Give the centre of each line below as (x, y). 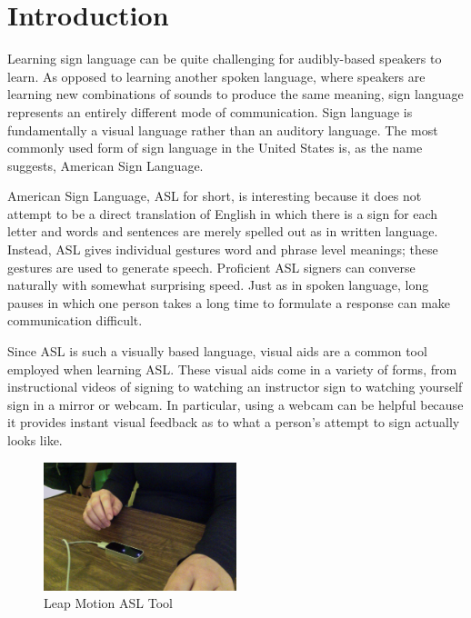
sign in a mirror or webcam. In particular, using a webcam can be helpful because (235, 404)
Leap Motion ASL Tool (108, 603)
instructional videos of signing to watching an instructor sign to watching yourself (235, 387)
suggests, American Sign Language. (105, 165)
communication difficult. (75, 320)
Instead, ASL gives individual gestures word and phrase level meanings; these (223, 249)
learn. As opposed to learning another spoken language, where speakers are (216, 76)
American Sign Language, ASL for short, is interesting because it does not (215, 196)
